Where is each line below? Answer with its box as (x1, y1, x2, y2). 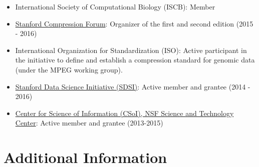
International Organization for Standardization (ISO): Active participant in (15, 44, 247, 55)
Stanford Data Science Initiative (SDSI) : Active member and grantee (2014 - (15, 81, 250, 91)
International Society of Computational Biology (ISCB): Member (15, 1, 215, 11)
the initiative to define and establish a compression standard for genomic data (15, 54, 255, 65)
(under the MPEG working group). (15, 64, 123, 74)
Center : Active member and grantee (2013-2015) (15, 117, 163, 128)
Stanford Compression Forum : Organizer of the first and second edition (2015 (15, 18, 253, 28)
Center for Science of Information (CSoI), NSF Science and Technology (15, 107, 234, 118)
